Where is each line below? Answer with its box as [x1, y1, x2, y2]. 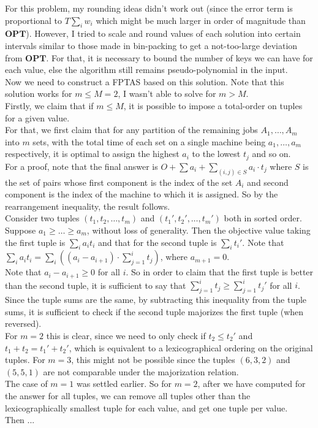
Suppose [5, 224, 36, 237]
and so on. [252, 147, 291, 160]
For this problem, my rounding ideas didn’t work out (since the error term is [5, 2, 293, 14]
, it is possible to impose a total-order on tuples [123, 99, 303, 112]
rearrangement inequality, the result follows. [5, 199, 170, 212]
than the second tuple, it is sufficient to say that [5, 278, 186, 291]
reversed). [5, 317, 42, 330]
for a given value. [5, 111, 70, 124]
